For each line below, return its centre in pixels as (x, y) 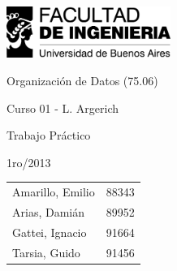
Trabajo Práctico (49, 135)
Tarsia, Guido (46, 252)
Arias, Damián (48, 211)
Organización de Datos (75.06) (82, 80)
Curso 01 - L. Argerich (63, 108)
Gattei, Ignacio (50, 232)
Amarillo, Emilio (54, 192)
